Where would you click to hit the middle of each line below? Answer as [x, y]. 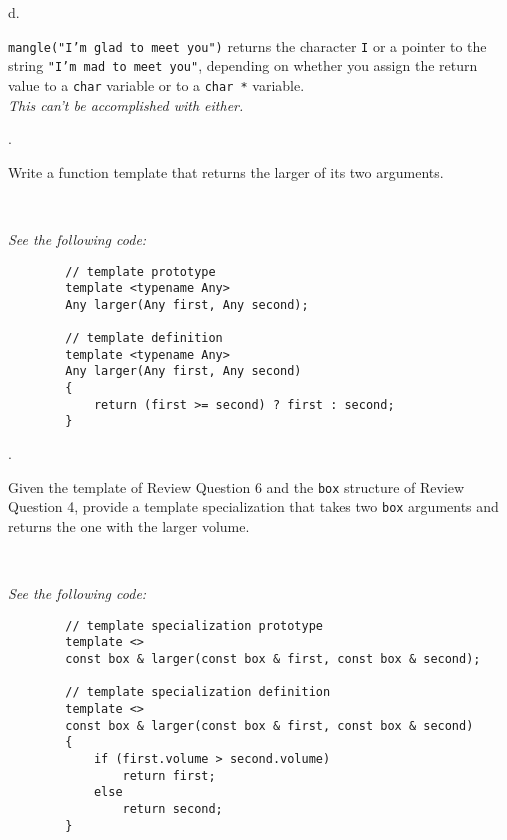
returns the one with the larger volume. [129, 526]
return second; [172, 809]
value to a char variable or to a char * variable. [156, 84]
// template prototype [140, 271]
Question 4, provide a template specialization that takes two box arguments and [253, 506]
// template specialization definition [198, 692]
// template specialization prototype [194, 625]
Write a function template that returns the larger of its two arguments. [226, 171]
